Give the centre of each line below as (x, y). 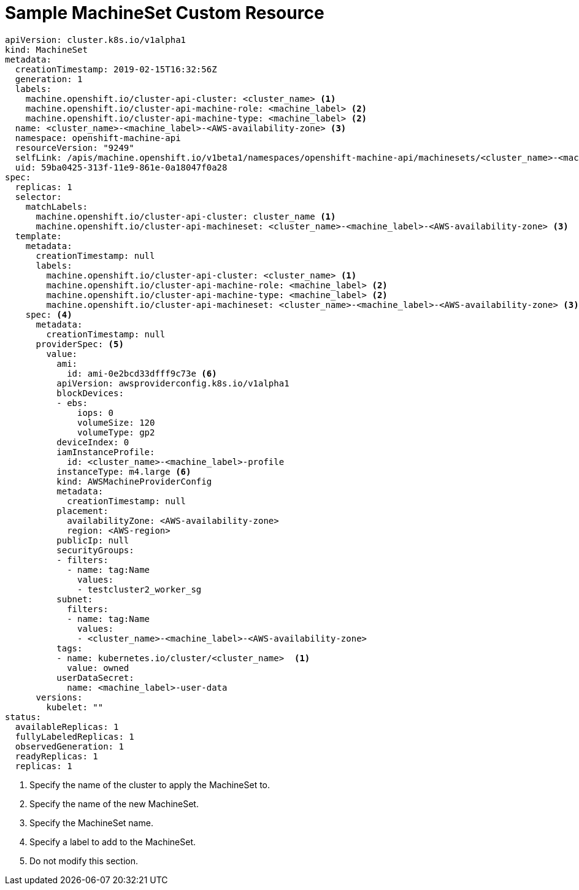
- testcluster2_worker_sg (140, 589)
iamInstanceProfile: (106, 452)
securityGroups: (95, 550)
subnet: (75, 599)
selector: (38, 197)
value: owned (98, 668)
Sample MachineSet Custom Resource (165, 13)
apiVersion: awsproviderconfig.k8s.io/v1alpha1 (173, 383)
